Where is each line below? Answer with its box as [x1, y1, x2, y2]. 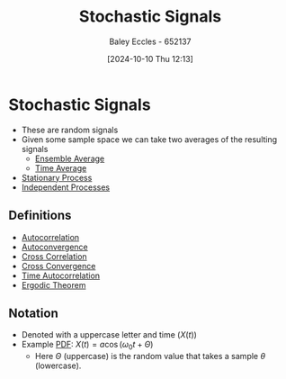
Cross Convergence [21, 260, 96, 271]
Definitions [8, 208, 72, 223]
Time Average [34, 162, 87, 173]
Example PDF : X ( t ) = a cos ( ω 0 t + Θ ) [21, 339, 154, 352]
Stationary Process [21, 172, 93, 183]
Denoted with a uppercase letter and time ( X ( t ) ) [21, 329, 197, 340]
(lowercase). [34, 360, 82, 371]
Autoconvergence [21, 241, 89, 252]
